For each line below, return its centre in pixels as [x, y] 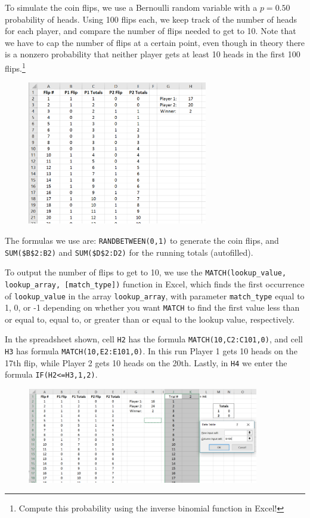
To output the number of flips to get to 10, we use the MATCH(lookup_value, [146, 272]
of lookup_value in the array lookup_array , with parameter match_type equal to [155, 295]
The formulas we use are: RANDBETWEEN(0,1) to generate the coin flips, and [142, 240]
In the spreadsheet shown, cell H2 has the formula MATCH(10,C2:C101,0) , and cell [154, 339]
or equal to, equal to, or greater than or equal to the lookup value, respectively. [150, 319]
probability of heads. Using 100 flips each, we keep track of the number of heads [151, 19]
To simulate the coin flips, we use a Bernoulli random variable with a [131, 7]
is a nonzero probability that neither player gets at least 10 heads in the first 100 [153, 54]
